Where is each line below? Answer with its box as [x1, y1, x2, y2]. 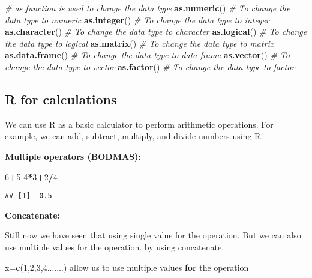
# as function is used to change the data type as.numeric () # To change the [5, 2, 290, 14]
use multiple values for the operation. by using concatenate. [5, 240, 224, 253]
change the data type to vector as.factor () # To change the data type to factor [5, 60, 295, 73]
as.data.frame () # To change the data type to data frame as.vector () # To [5, 49, 290, 61]
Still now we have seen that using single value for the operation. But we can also [5, 229, 301, 241]
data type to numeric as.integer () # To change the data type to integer [5, 13, 269, 26]
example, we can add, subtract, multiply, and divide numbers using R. [5, 130, 263, 142]
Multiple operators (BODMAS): [5, 150, 141, 162]
